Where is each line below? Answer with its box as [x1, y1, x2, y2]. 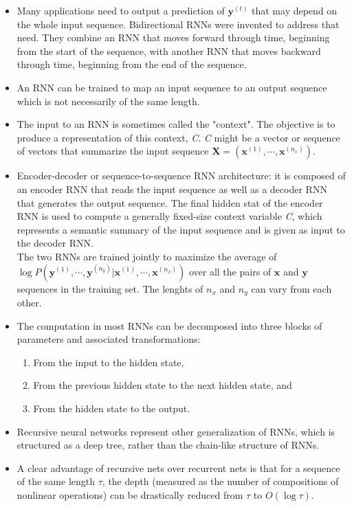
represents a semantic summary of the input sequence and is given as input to [16, 222, 345, 236]
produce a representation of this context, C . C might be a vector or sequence [16, 130, 340, 144]
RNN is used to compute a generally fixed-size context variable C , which [16, 209, 322, 223]
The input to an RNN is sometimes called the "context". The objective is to [16, 117, 335, 131]
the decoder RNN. [16, 236, 93, 250]
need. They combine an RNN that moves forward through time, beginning [16, 30, 330, 45]
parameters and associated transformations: [16, 332, 201, 346]
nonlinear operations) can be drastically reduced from [16, 487, 243, 502]
